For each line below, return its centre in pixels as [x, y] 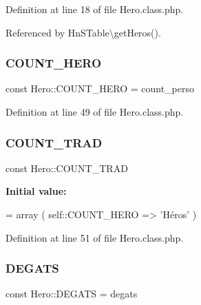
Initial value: [36, 191]
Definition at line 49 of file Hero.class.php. [95, 112]
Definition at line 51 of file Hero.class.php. [95, 237]
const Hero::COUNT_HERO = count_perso [100, 88]
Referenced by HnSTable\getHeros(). [83, 32]
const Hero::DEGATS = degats [72, 294]
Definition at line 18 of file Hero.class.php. [95, 9]
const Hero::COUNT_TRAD [67, 168]
